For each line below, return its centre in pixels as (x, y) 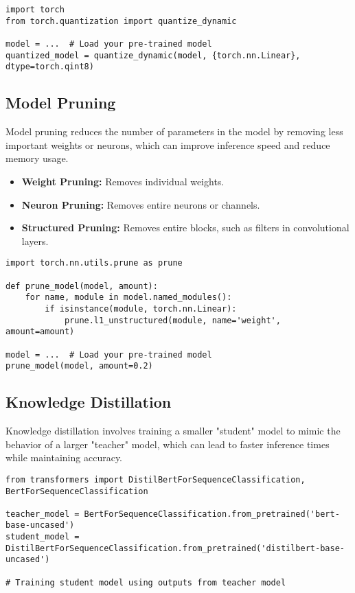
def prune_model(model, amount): (82, 286)
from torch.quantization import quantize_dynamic (121, 21)
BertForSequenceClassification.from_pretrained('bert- (212, 514)
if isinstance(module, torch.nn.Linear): (141, 309)
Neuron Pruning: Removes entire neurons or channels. (141, 204)
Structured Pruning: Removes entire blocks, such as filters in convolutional (185, 228)
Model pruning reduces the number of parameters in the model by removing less (174, 131)
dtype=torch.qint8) (50, 67)
